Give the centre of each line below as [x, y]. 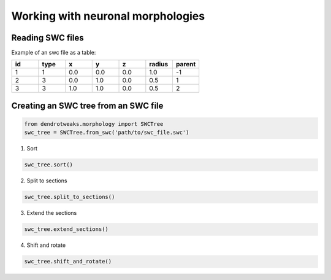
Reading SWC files [48, 38]
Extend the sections [52, 213]
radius [159, 64]
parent [186, 64]
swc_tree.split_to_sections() [70, 197]
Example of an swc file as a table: [54, 53]
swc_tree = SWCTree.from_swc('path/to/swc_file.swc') [107, 133]
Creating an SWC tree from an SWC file [87, 105]
